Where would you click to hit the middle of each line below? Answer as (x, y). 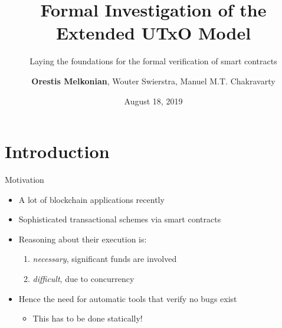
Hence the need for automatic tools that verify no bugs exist (128, 298)
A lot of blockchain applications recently (91, 199)
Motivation (24, 180)
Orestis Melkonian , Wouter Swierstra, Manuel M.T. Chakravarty (153, 81)
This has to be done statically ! (88, 318)
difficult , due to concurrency (83, 278)
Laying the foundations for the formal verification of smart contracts (153, 61)
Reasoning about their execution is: (83, 239)
